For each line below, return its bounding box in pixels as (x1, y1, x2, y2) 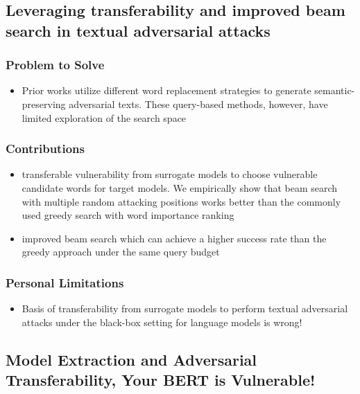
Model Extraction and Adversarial (6, 348, 257, 370)
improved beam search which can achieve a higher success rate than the (22, 231, 327, 245)
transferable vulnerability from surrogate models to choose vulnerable (22, 167, 318, 181)
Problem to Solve (6, 56, 105, 73)
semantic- (314, 83, 355, 98)
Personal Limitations (6, 274, 124, 291)
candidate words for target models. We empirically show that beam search (22, 180, 338, 195)
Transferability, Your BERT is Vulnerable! (6, 369, 316, 391)
